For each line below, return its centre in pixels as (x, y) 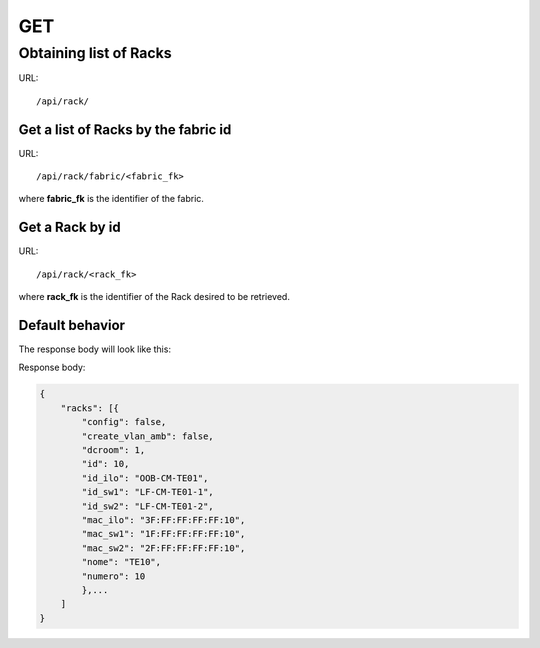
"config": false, (124, 422)
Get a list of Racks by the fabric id (125, 129)
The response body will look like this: (95, 349)
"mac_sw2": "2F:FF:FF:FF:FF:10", (163, 548)
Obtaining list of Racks (95, 53)
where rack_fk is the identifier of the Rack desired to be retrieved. (154, 297)
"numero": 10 (113, 576)
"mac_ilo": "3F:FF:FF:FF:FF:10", (163, 519)
